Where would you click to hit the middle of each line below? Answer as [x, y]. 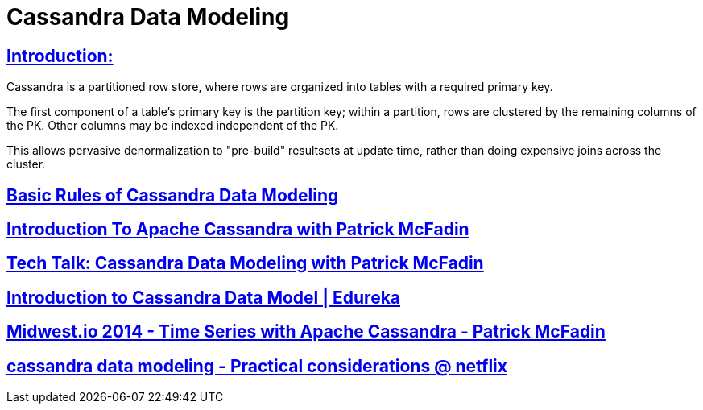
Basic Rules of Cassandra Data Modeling [173, 195]
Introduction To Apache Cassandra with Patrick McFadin [238, 230]
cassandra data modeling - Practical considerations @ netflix [257, 366]
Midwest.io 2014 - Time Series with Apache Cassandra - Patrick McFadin [306, 332]
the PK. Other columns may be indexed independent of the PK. [173, 126]
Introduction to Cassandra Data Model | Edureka [204, 297]
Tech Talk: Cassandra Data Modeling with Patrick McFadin [245, 263]
